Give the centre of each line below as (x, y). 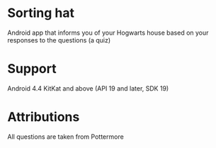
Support (32, 69)
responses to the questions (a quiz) (59, 40)
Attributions (44, 117)
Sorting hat (41, 13)
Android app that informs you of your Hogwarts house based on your (108, 33)
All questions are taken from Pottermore (66, 137)
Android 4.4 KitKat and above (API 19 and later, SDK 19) (88, 88)
